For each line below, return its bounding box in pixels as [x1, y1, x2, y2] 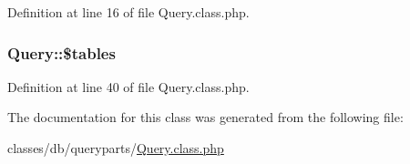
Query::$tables [7, 41, 116, 64]
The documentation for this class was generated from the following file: [7, 108, 404, 127]
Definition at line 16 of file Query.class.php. [7, 3, 250, 21]
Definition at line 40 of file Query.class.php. [7, 77, 250, 96]
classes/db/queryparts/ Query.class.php [7, 138, 224, 157]
